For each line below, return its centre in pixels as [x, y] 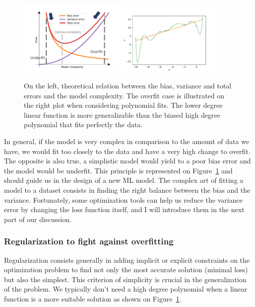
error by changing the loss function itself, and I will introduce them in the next [124, 209]
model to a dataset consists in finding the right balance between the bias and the [127, 190]
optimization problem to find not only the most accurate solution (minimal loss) [126, 269]
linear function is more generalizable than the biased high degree [122, 115]
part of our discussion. [38, 219]
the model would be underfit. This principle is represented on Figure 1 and [118, 170]
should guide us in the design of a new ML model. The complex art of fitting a [124, 180]
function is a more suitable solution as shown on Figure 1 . [93, 298]
